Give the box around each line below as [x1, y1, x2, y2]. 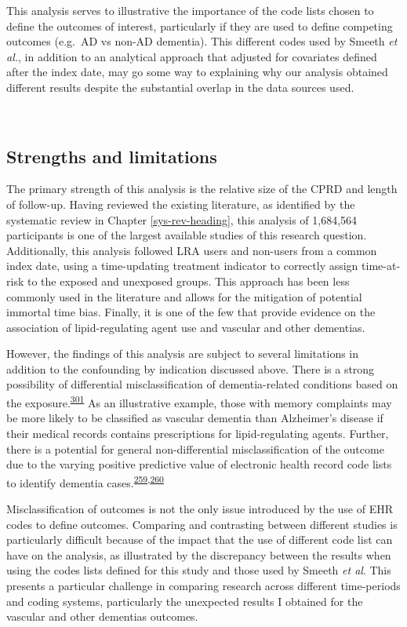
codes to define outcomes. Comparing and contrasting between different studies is [6, 516, 398, 532]
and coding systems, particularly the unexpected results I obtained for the [6, 592, 363, 609]
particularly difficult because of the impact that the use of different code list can [6, 531, 393, 548]
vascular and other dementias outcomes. [6, 608, 198, 625]
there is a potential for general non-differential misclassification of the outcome [6, 440, 384, 457]
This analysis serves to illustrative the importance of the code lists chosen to [6, 2, 374, 18]
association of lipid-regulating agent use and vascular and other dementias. [6, 319, 365, 335]
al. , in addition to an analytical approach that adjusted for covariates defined [6, 48, 377, 64]
